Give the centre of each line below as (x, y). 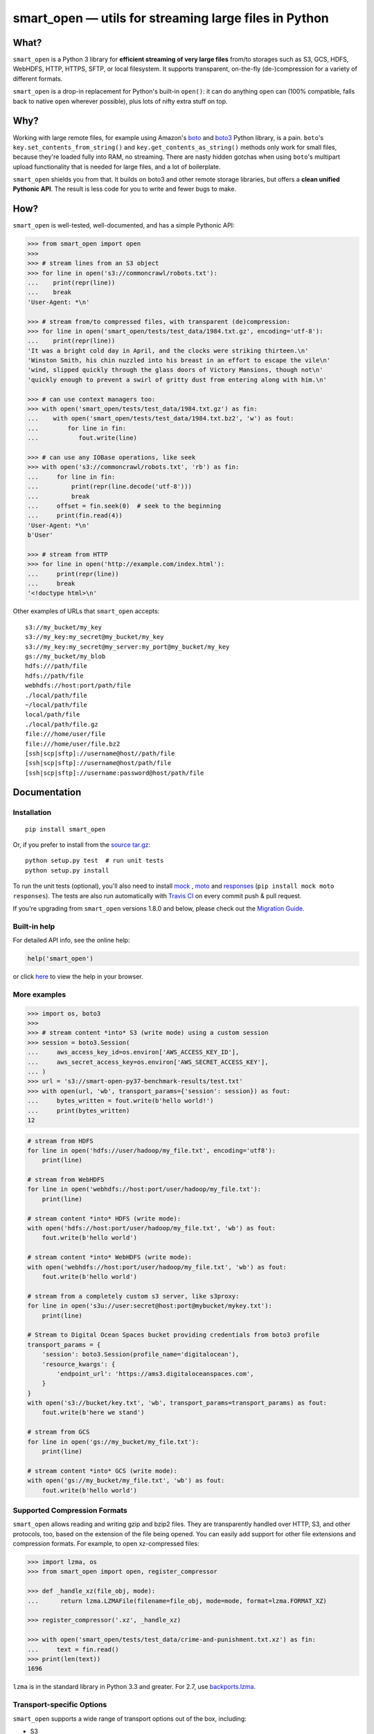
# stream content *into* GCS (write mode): (103, 1471)
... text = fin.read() (73, 1649)
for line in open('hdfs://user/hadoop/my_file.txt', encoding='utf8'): (152, 1150)
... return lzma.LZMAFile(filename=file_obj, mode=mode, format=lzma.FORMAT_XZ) (177, 1601)
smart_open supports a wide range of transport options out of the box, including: (130, 1718)
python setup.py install (67, 870)
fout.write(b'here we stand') (93, 1413)
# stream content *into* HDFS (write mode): (104, 1218)
